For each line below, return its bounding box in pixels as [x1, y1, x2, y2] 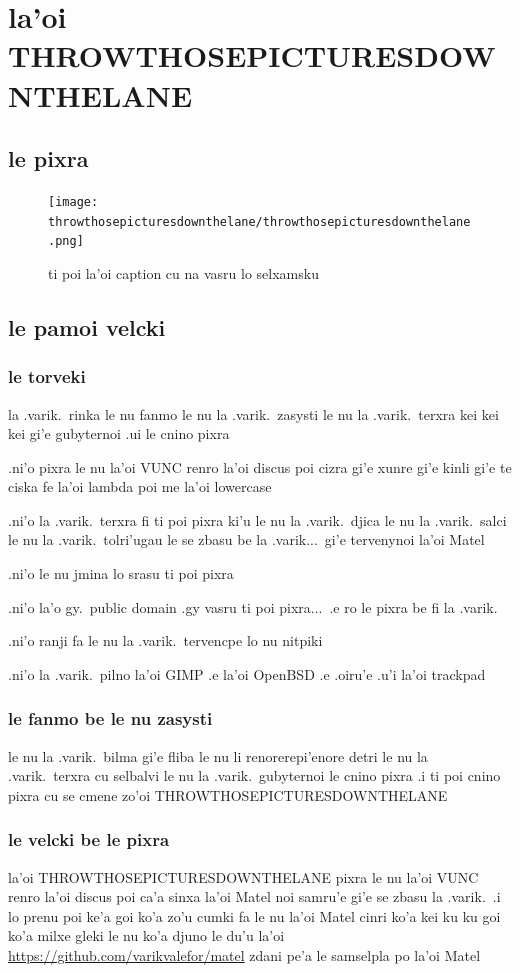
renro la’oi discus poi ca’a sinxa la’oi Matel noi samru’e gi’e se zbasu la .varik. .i [8, 886, 501, 907]
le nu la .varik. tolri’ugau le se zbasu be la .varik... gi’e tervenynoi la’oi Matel [8, 529, 485, 550]
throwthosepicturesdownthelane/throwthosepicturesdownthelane [48, 214, 471, 229]
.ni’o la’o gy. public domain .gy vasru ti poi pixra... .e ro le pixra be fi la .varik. [8, 596, 498, 617]
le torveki [8, 364, 86, 389]
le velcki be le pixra [8, 827, 170, 852]
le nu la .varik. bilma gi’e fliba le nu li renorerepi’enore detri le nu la [8, 745, 428, 766]
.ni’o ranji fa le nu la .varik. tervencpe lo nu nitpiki [8, 630, 323, 651]
